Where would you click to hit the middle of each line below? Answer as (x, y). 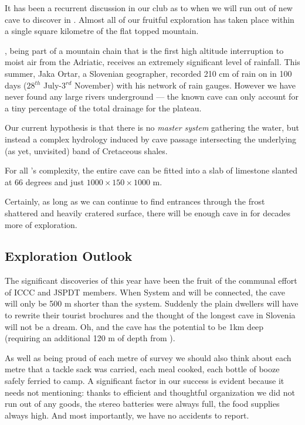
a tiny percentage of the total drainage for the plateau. (103, 108)
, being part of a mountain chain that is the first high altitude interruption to (144, 50)
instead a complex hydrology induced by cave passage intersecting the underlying (151, 139)
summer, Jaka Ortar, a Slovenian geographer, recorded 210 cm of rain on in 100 (148, 73)
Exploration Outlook (69, 256)
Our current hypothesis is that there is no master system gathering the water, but (152, 127)
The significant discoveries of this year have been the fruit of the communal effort (151, 280)
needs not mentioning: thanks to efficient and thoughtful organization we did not (150, 392)
